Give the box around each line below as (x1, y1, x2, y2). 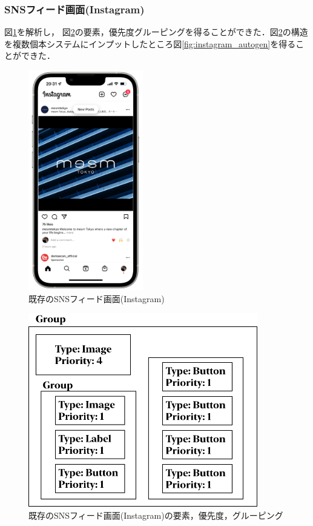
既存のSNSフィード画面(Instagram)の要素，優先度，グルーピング (28, 508, 283, 521)
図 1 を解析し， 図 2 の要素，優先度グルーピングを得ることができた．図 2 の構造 (4, 25, 308, 38)
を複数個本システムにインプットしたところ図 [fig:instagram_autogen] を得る (4, 37, 296, 50)
